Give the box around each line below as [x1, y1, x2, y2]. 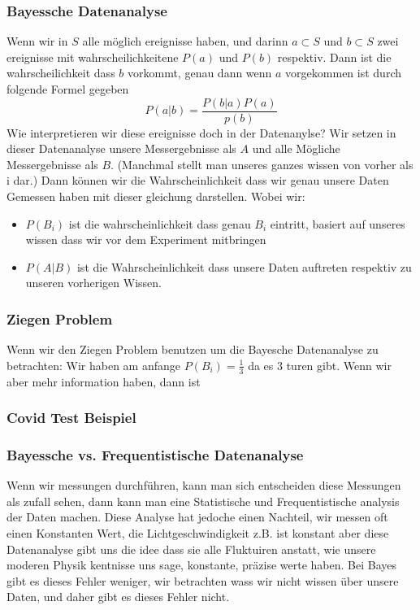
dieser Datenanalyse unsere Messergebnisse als [6, 140, 236, 157]
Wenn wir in [6, 33, 68, 50]
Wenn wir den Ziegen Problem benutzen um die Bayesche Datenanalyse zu [6, 341, 379, 358]
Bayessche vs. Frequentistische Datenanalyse [6, 445, 304, 464]
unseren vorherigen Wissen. [25, 274, 162, 291]
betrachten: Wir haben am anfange [6, 356, 180, 373]
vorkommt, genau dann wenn [127, 64, 272, 81]
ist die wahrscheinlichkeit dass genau [68, 215, 251, 232]
